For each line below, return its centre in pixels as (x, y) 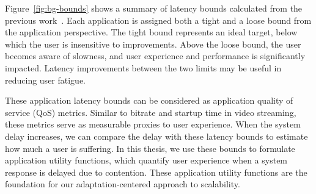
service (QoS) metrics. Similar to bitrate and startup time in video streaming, (151, 112)
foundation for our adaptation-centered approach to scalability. (123, 184)
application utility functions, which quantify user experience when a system (146, 160)
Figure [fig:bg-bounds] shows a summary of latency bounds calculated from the (154, 8)
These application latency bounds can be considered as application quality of (149, 100)
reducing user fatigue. (46, 80)
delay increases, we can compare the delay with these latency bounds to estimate (156, 136)
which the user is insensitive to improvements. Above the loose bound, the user (153, 44)
